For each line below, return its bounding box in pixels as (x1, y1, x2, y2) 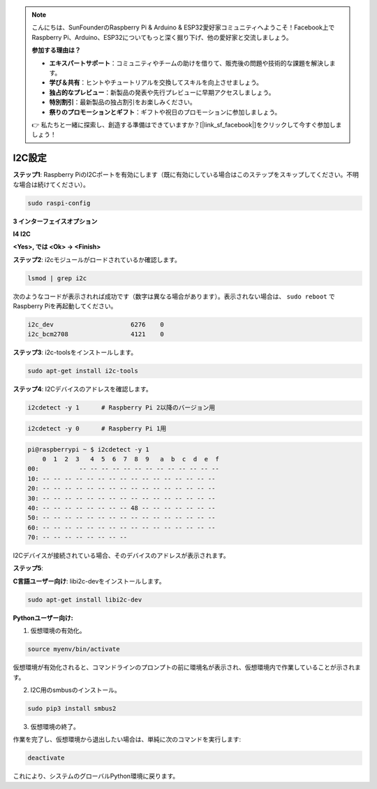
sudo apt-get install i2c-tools (27, 367, 139, 375)
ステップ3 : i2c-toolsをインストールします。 (13, 348, 138, 356)
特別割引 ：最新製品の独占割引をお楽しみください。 (49, 98, 196, 106)
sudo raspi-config (27, 199, 91, 207)
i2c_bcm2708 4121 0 (27, 331, 164, 338)
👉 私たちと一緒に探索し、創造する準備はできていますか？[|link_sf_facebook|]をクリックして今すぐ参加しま (31, 120, 342, 129)
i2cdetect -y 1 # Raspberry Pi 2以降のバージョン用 (27, 404, 216, 412)
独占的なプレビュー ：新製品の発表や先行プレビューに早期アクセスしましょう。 (49, 88, 275, 96)
